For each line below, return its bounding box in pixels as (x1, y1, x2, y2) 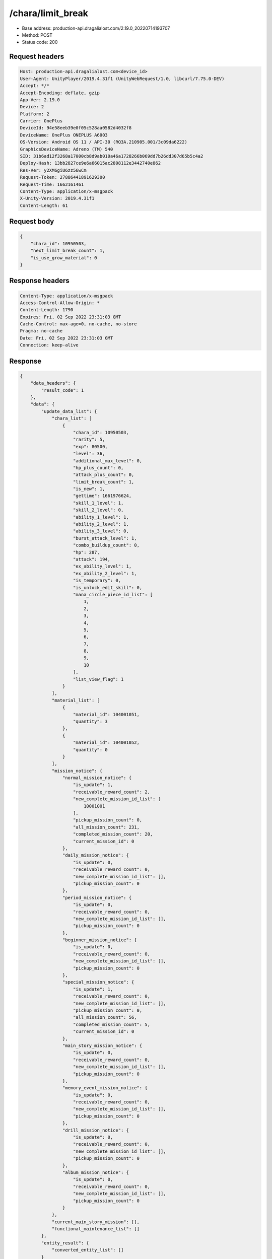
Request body (9, 217, 54, 226)
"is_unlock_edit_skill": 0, (73, 585, 143, 590)
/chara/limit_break (9, 8, 88, 19)
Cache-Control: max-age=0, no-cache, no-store (20, 321, 137, 327)
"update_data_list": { (41, 408, 98, 414)
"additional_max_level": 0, (73, 458, 143, 463)
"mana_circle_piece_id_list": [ (73, 592, 153, 597)
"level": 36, (73, 451, 105, 457)
